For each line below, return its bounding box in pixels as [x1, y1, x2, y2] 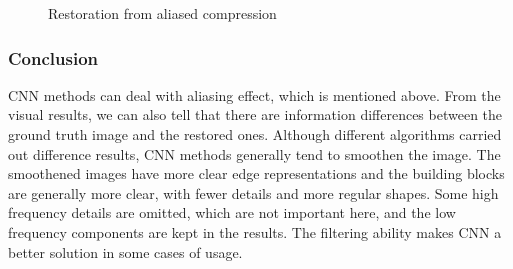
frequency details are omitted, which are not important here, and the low [8, 202, 456, 223]
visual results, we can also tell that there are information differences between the [8, 104, 503, 125]
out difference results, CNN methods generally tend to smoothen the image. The [8, 143, 501, 164]
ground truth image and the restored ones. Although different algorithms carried [8, 124, 502, 144]
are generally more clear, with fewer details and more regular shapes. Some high [8, 182, 499, 203]
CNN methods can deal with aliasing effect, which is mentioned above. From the [8, 84, 501, 105]
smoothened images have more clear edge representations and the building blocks [8, 163, 505, 184]
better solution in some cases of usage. [8, 241, 243, 262]
